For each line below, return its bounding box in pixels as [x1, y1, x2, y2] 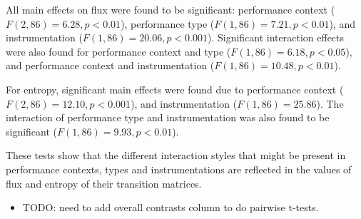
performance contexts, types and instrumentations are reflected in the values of [6, 161, 352, 176]
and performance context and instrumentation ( [6, 58, 215, 73]
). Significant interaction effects [207, 30, 345, 45]
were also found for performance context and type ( [6, 44, 231, 58]
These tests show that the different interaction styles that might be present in [6, 148, 346, 163]
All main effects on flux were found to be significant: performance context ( [6, 2, 335, 16]
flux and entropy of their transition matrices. [6, 175, 202, 190]
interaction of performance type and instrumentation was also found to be [6, 110, 330, 125]
